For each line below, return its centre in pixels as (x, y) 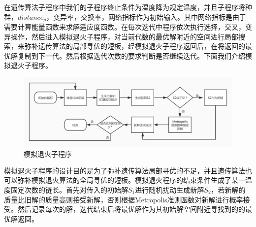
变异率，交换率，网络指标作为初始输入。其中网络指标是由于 (149, 16)
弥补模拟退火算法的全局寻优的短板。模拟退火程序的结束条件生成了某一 (131, 180)
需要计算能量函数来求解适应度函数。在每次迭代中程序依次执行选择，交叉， (125, 27)
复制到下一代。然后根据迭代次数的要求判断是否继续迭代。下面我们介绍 (131, 55)
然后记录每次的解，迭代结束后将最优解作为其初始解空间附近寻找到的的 (131, 209)
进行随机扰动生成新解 (170, 190)
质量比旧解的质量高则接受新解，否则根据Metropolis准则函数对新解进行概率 (124, 199)
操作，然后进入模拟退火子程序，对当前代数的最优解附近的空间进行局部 (124, 36)
